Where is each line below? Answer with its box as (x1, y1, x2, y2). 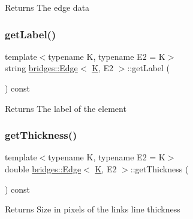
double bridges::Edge (5, 163, 82, 175)
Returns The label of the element (5, 102, 126, 114)
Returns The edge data (5, 1, 90, 13)
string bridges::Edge (5, 62, 78, 74)
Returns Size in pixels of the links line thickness (5, 203, 180, 215)
